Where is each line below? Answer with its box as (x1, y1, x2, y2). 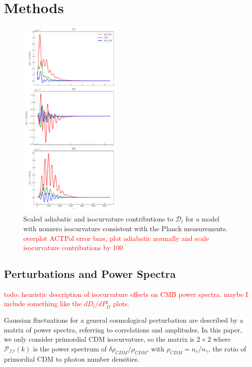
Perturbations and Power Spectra (4, 266, 176, 281)
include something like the (4, 298, 82, 309)
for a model (185, 214, 219, 224)
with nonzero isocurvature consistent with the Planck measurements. (23, 223, 228, 233)
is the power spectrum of (33, 343, 107, 353)
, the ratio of (208, 343, 246, 353)
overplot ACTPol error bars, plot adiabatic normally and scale (23, 233, 209, 243)
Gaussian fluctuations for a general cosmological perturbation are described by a (4, 315, 243, 325)
